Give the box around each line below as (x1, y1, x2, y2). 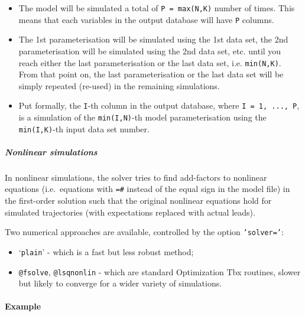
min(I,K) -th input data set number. (18, 122, 150, 135)
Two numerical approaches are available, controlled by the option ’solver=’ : (5, 226, 284, 238)
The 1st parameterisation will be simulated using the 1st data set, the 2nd (18, 33, 288, 45)
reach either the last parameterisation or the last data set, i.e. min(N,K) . (18, 56, 281, 69)
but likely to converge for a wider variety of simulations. (18, 277, 222, 289)
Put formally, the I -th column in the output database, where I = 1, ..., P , (18, 99, 300, 112)
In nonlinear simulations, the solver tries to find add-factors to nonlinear (5, 171, 267, 183)
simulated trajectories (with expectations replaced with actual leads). (5, 206, 255, 218)
